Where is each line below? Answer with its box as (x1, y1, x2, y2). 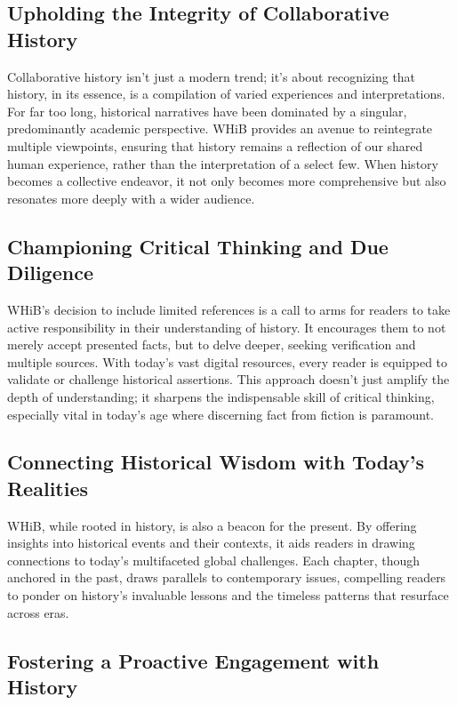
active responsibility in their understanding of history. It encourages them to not (7, 317, 446, 336)
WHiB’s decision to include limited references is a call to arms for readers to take (7, 300, 451, 318)
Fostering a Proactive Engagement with (7, 646, 380, 674)
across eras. (7, 603, 69, 621)
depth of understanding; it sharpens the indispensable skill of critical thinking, (7, 387, 435, 405)
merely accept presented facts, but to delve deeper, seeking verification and (7, 335, 416, 354)
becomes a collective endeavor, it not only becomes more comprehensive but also (7, 172, 446, 190)
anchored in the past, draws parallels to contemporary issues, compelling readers (7, 568, 446, 587)
